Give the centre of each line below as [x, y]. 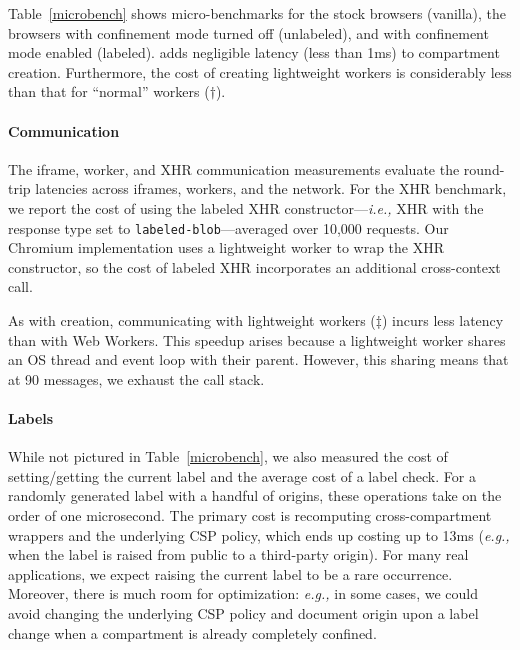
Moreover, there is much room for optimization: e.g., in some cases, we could [243, 593]
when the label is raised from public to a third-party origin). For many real [238, 554]
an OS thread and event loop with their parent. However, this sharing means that [258, 359]
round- [484, 168]
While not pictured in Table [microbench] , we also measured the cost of [228, 456]
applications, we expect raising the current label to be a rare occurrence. [230, 573]
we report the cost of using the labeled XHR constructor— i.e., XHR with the [246, 207]
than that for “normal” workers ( [109, 91]
